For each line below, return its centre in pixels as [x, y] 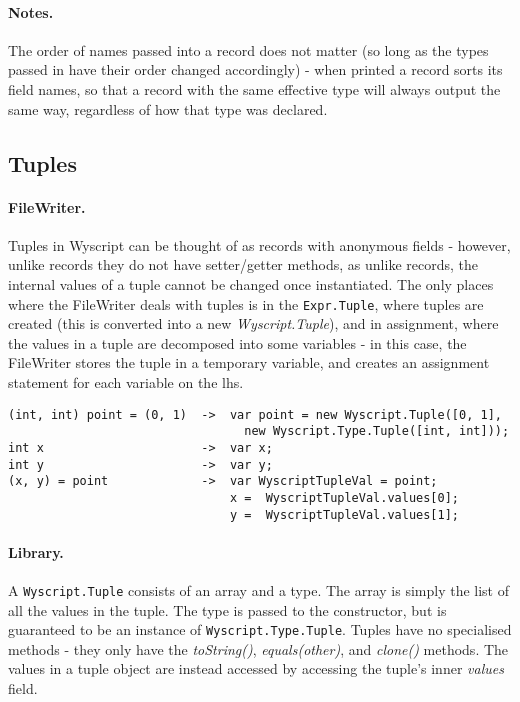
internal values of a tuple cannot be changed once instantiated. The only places [251, 283]
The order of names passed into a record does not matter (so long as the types [248, 49]
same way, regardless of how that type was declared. [168, 108]
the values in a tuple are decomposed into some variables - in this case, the [237, 342]
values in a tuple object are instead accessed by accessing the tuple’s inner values [256, 668]
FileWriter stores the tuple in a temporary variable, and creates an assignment [249, 362]
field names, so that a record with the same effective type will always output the [254, 88]
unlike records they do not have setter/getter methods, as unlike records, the [243, 264]
